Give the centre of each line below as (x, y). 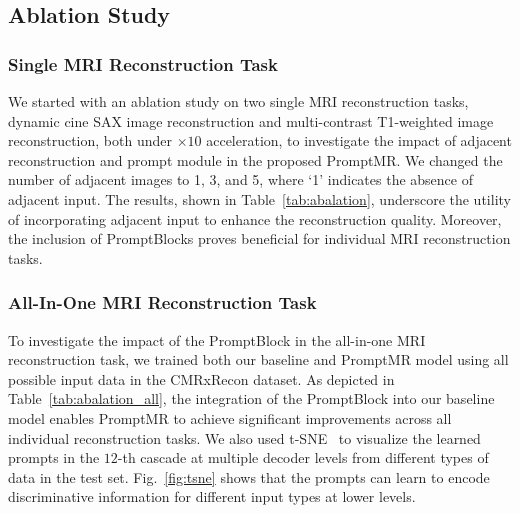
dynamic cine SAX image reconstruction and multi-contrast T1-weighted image (251, 120)
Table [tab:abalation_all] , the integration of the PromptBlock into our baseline (251, 398)
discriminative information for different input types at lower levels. (212, 496)
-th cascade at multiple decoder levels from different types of (303, 457)
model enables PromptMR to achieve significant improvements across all (230, 417)
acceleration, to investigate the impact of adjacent (359, 140)
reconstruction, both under (90, 140)
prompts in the (54, 457)
